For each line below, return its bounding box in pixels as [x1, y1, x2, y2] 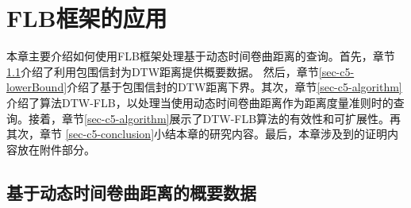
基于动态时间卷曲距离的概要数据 [6, 179, 256, 204]
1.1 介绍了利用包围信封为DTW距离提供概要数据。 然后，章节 [6, 63, 319, 79]
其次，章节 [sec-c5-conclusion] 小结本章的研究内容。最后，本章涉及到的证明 [6, 125, 388, 142]
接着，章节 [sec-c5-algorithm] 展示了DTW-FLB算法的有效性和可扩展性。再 [28, 110, 401, 126]
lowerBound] [6, 79, 67, 95]
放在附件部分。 [17, 141, 95, 157]
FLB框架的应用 [6, 2, 167, 34]
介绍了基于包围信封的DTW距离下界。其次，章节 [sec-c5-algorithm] [67, 79, 402, 95]
